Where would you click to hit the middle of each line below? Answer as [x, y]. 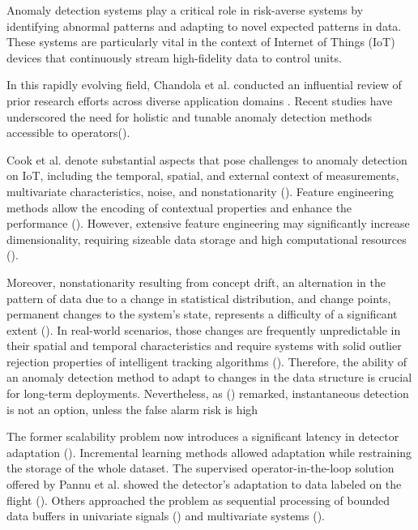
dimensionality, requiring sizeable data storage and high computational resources [207, 239]
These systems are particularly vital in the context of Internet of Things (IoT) [201, 42]
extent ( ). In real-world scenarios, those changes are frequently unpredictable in [204, 329]
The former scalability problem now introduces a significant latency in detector [203, 436]
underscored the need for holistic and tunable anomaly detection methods [190, 116]
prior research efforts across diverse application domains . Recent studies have [200, 100]
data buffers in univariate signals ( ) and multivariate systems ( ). [166, 516]
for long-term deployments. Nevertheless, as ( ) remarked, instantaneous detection [208, 393]
